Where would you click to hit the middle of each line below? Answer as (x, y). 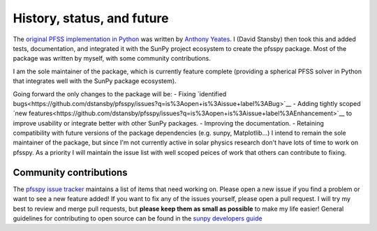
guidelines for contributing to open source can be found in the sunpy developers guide (138, 218)
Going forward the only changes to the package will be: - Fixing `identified (120, 94)
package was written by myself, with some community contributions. (112, 59)
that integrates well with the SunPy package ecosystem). (95, 81)
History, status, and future (91, 18)
